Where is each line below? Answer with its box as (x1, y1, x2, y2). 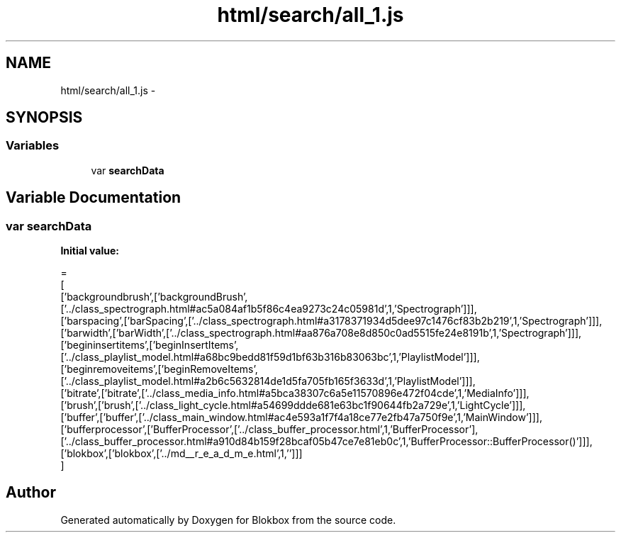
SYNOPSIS (6, 108, 83, 127)
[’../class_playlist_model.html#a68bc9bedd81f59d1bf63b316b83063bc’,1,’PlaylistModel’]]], (60, 351, 480, 364)
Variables (6, 138, 60, 153)
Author (6, 483, 56, 502)
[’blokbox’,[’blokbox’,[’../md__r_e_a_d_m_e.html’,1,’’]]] (60, 447, 303, 460)
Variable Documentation (6, 189, 181, 207)
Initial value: (60, 245, 119, 257)
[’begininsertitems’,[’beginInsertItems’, (60, 339, 239, 352)
